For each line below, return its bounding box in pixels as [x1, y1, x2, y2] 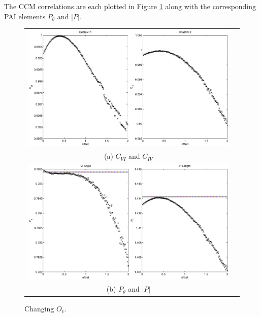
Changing [24, 303, 54, 313]
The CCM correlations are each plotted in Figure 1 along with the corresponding [4, 1, 256, 11]
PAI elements [4, 11, 46, 21]
